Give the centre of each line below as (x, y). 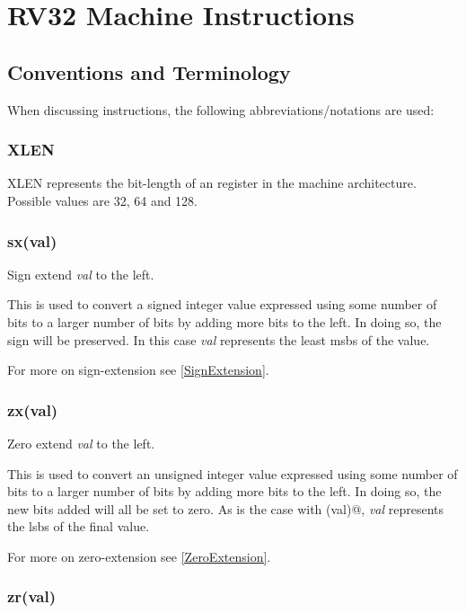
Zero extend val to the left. (81, 443)
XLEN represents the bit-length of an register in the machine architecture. (212, 183)
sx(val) (32, 240)
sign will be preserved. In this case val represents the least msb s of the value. (219, 339)
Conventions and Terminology (149, 71)
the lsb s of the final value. (79, 526)
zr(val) (31, 596)
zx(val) (33, 409)
